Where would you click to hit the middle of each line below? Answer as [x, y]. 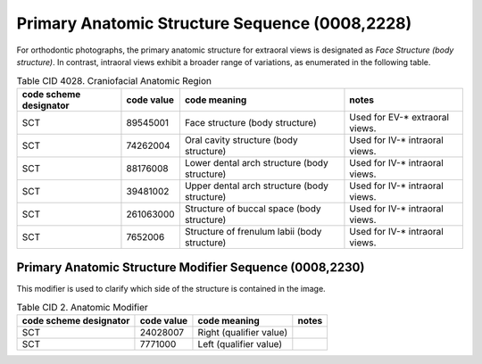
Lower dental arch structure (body [257, 162]
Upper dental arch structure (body [257, 186]
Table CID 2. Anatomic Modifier [83, 307]
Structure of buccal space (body [253, 208]
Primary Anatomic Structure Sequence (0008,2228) [214, 23]
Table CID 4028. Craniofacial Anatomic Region [114, 80]
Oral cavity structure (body [241, 140]
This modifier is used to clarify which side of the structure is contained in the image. [171, 289]
